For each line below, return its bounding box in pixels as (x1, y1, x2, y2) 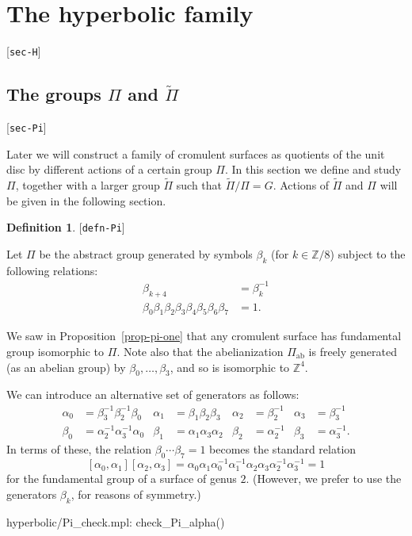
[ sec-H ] (6, 43, 41, 59)
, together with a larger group (15, 177, 160, 193)
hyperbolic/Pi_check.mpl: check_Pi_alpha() (6, 513, 225, 530)
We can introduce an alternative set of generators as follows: (6, 386, 299, 403)
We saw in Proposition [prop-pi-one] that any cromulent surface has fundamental (6, 327, 402, 344)
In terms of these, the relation (6, 441, 151, 458)
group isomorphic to (6, 343, 105, 360)
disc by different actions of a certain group (6, 161, 212, 178)
